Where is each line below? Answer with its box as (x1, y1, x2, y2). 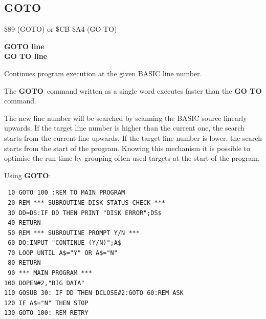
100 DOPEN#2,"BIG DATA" (4, 279, 85, 287)
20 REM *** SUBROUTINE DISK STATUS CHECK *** (8, 199, 165, 206)
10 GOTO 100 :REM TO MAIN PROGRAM (8, 189, 125, 197)
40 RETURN (8, 219, 41, 227)
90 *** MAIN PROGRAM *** (8, 269, 92, 277)
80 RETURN (8, 259, 41, 267)
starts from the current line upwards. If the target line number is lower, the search (4, 132, 262, 143)
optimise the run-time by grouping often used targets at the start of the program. (4, 153, 260, 163)
